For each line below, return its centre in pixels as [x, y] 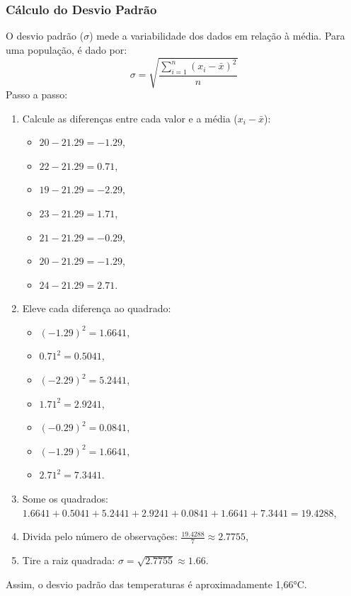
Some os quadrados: [65, 499]
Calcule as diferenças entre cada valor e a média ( [130, 118]
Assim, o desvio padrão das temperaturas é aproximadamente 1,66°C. [156, 584]
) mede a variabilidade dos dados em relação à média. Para [217, 36]
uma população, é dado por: [67, 49]
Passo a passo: [37, 94]
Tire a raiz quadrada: [69, 560]
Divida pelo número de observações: [100, 536]
